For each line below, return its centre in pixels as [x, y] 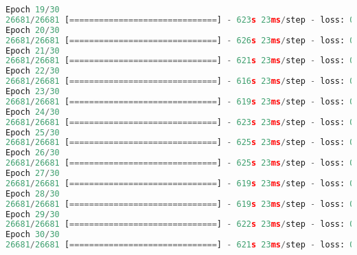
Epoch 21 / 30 [33, 51]
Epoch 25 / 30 [33, 132]
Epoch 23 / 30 [33, 91]
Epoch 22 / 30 [33, 71]
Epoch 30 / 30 [33, 235]
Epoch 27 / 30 [33, 173]
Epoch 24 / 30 [33, 112]
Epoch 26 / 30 [33, 153]
